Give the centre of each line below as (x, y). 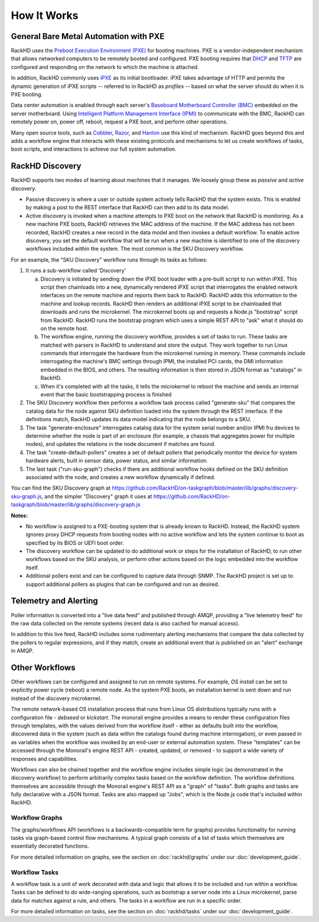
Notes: (19, 515)
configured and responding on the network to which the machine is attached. (105, 67)
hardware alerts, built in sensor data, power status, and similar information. (117, 461)
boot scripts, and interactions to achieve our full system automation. (94, 149)
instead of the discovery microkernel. (56, 698)
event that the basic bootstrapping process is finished (106, 395)
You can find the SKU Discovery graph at (61, 488)
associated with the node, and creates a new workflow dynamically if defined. (121, 477)
